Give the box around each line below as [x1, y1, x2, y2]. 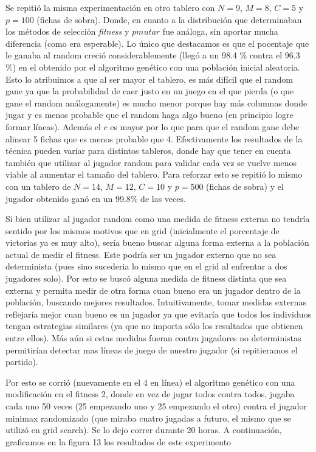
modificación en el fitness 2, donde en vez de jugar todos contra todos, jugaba [5, 388, 295, 400]
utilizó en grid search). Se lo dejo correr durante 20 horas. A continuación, [5, 423, 282, 436]
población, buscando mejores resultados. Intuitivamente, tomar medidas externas [5, 296, 306, 308]
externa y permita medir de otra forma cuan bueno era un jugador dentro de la [5, 283, 301, 296]
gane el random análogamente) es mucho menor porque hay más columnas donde [5, 96, 307, 109]
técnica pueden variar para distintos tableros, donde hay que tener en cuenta [5, 144, 291, 157]
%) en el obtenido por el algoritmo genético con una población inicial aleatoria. [5, 60, 300, 73]
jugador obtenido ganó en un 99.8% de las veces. [5, 192, 186, 204]
